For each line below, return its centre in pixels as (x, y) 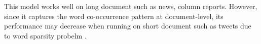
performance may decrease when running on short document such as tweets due (128, 26)
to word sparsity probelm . (45, 35)
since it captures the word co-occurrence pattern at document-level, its (114, 16)
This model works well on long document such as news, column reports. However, (131, 6)
